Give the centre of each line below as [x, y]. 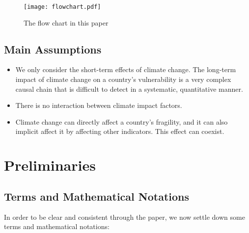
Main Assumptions [53, 49]
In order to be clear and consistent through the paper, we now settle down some [124, 217]
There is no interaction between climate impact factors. [99, 105]
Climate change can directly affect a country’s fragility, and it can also [122, 121]
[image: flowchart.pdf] [62, 7]
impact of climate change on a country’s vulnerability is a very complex [123, 79]
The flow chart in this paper [66, 22]
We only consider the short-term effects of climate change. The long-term [126, 69]
